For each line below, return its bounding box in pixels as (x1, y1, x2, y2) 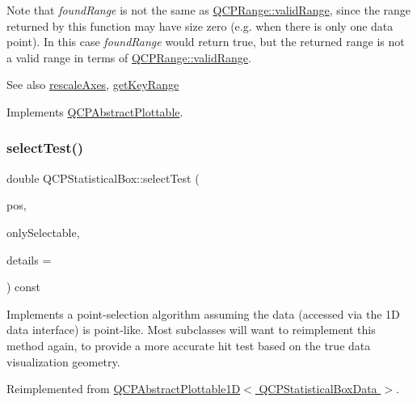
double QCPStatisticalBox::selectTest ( (6, 169, 200, 186)
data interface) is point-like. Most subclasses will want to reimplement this (6, 321, 376, 338)
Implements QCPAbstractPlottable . (6, 103, 183, 120)
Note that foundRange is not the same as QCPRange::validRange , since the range (6, 2, 411, 18)
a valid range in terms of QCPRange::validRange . (6, 49, 251, 66)
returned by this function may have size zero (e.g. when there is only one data (6, 17, 394, 34)
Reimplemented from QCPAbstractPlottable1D (6, 380, 241, 397)
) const (6, 278, 41, 295)
